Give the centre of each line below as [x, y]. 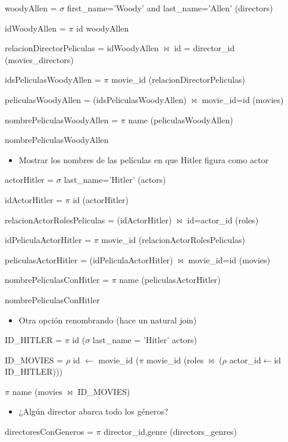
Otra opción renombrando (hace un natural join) [108, 320]
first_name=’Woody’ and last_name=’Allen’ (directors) [170, 8]
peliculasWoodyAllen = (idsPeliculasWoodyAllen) [96, 99]
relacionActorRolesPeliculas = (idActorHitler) [88, 220]
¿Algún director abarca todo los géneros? [93, 411]
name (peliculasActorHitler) [170, 280]
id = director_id [204, 48]
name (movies [37, 391]
